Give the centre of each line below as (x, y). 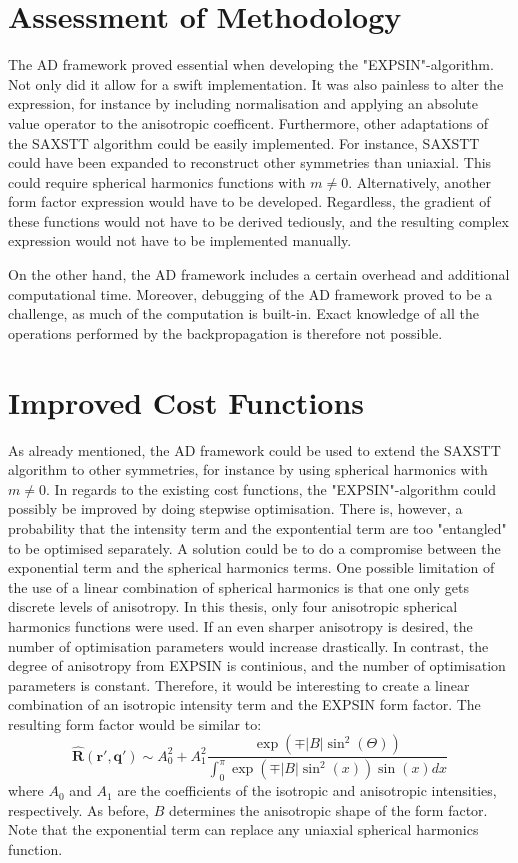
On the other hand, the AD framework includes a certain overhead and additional (259, 274)
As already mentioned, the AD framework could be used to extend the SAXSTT (254, 449)
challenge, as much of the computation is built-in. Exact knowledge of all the (243, 313)
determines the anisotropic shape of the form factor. (328, 809)
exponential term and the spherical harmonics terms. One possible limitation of (251, 567)
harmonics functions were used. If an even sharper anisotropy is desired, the (240, 625)
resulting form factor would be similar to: (135, 723)
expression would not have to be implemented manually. (180, 240)
